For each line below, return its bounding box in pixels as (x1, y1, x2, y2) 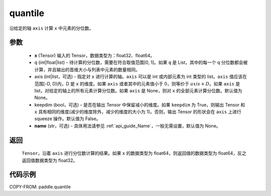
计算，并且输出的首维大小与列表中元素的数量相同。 (34, 66, 140, 72)
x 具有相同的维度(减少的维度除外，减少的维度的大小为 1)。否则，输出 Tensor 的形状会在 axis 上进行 (34, 109, 242, 115)
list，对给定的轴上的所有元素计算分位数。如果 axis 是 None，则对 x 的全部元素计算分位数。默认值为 (34, 87, 242, 93)
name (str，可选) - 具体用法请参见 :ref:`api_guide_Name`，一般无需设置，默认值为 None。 (34, 123, 221, 129)
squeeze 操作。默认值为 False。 (34, 116, 101, 122)
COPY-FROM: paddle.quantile (9, 183, 71, 189)
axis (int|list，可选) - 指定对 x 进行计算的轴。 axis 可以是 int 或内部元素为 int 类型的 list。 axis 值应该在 (34, 73, 247, 80)
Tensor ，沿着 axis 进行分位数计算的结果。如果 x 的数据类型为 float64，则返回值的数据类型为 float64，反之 (22, 150, 246, 156)
